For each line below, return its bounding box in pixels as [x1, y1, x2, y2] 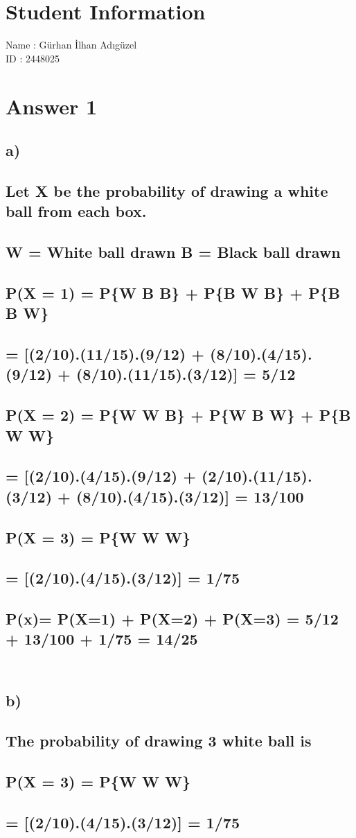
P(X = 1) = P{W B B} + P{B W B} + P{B [6, 281, 340, 303]
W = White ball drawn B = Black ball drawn [6, 241, 341, 263]
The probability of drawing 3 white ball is [6, 730, 312, 751]
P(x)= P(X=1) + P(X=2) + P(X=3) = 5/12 [6, 608, 339, 629]
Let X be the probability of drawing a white [6, 180, 328, 201]
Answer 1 [6, 91, 98, 120]
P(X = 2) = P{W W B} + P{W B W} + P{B [6, 404, 351, 426]
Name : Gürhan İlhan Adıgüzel [6, 37, 137, 52]
